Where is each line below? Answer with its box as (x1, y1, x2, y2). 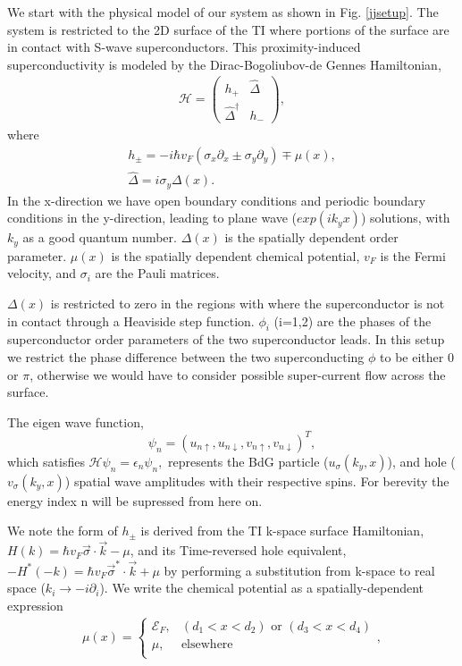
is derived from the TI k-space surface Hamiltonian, (140, 521, 424, 540)
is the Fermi (380, 246, 446, 265)
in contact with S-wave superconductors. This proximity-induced (7, 38, 361, 56)
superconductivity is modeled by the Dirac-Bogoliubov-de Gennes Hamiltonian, (7, 55, 441, 73)
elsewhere (181, 637, 233, 651)
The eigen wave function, (7, 412, 144, 431)
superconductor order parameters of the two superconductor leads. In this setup (7, 330, 445, 349)
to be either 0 (380, 347, 454, 366)
